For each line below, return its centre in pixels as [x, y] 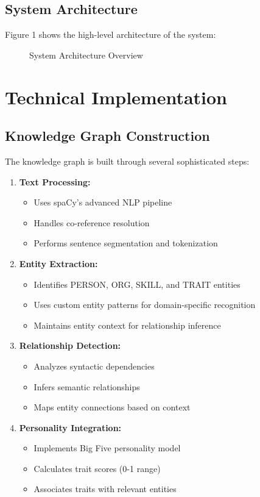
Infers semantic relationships [87, 386]
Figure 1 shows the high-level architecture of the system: [111, 34]
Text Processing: [55, 181]
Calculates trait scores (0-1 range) [97, 468]
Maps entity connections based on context [112, 407]
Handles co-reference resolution [92, 222]
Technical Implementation [116, 97]
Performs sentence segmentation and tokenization [126, 243]
